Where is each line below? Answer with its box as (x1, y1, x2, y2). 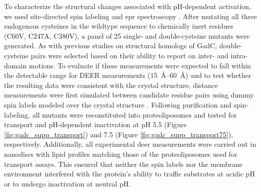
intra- (230, 50, 248, 60)
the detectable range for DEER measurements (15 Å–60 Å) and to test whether (4, 70, 251, 80)
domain (4, 60, 27, 70)
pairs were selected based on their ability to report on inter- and (31, 50, 228, 60)
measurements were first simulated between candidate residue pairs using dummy (4, 89, 254, 100)
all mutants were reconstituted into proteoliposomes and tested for (32, 109, 237, 120)
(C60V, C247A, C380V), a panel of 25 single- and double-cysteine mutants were (4, 30, 250, 41)
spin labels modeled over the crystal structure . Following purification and (4, 99, 232, 110)
